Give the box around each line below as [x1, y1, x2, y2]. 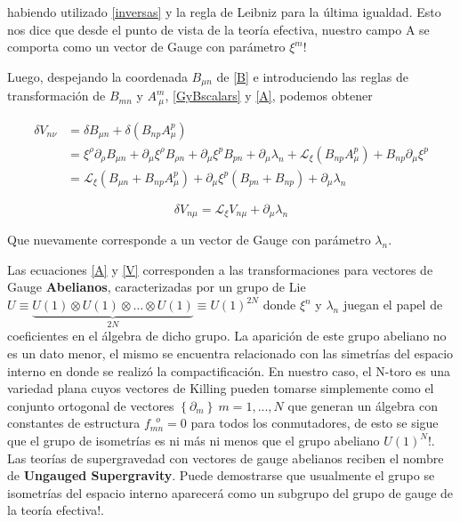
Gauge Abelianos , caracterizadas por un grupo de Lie [7, 277, 306, 296]
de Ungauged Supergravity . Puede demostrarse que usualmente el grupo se [7, 466, 435, 485]
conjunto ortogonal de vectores [7, 396, 174, 414]
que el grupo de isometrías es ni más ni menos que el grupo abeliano [7, 431, 380, 450]
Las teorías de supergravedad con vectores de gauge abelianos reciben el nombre [7, 448, 444, 467]
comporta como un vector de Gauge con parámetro [7, 37, 286, 56]
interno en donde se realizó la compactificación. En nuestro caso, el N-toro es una [7, 361, 451, 380]
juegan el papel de [343, 295, 443, 314]
